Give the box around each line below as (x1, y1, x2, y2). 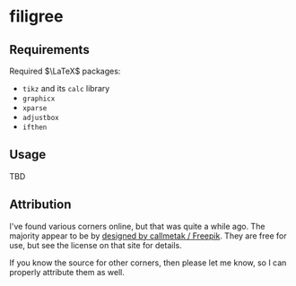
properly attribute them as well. (9, 266, 126, 277)
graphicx (22, 94, 56, 103)
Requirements (9, 42, 90, 57)
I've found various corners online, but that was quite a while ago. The (9, 221, 266, 231)
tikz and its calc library (22, 83, 110, 93)
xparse (22, 104, 48, 113)
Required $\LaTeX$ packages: (9, 65, 121, 76)
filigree (9, 6, 64, 27)
